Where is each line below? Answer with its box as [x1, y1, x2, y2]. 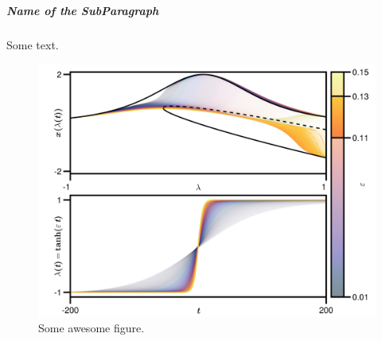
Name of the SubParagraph [6, 2, 159, 18]
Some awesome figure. [38, 319, 145, 335]
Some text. [6, 36, 59, 52]
